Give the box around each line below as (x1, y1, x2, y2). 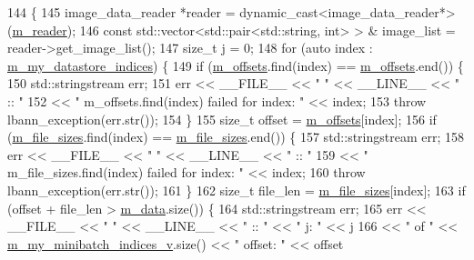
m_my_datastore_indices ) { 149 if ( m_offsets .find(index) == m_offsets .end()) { (7, 55, 464, 75)
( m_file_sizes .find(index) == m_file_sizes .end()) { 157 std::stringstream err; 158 (7, 127, 465, 146)
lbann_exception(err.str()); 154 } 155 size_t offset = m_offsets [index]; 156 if (7, 109, 437, 128)
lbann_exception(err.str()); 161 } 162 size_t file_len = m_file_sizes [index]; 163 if (7, 180, 466, 199)
